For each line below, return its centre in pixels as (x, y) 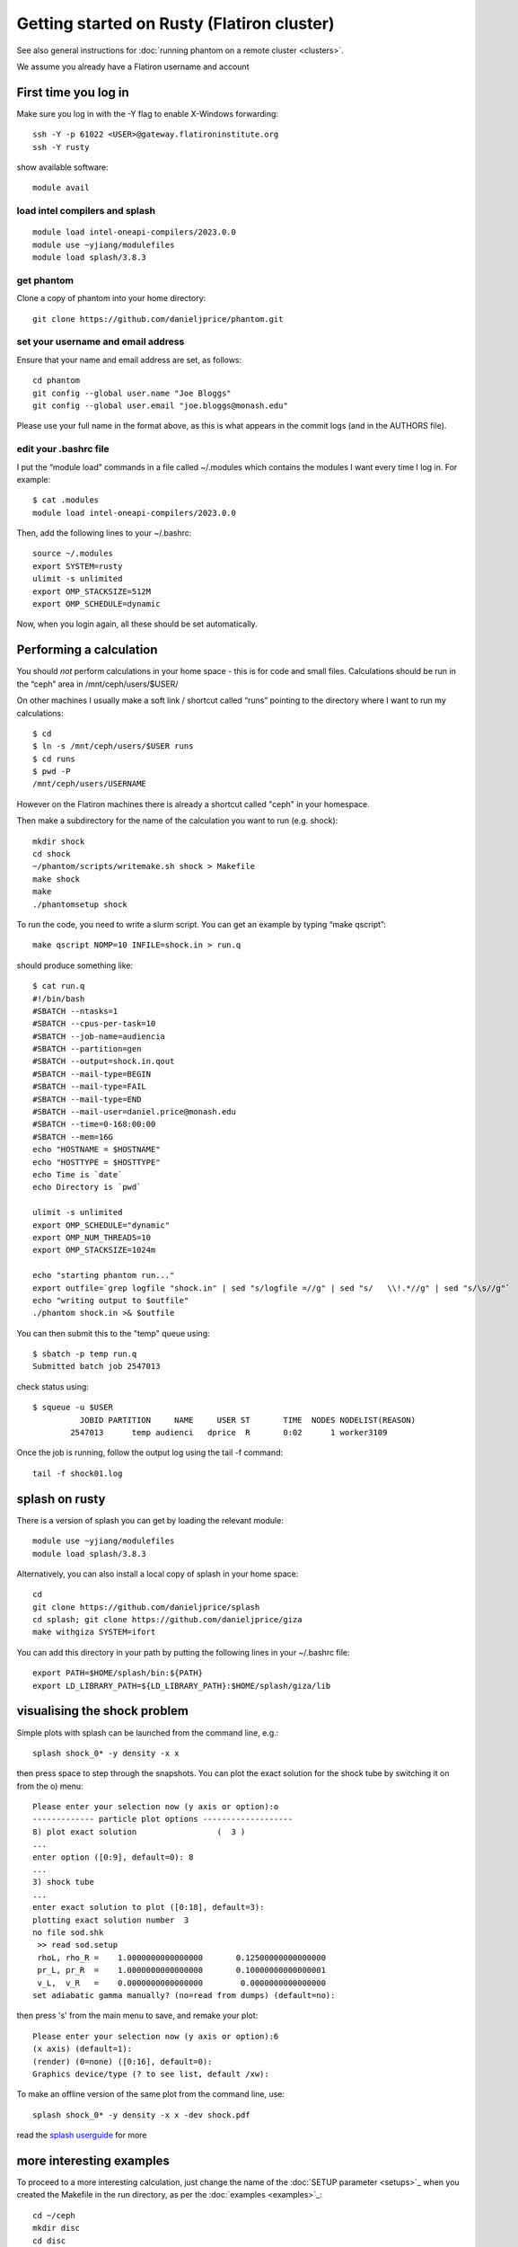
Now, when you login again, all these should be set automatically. (137, 624)
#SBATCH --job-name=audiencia (99, 1036)
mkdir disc (57, 2228)
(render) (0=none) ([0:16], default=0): (123, 2061)
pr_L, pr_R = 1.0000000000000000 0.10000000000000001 (182, 1970)
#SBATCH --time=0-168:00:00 (94, 1124)
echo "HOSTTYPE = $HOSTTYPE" (97, 1162)
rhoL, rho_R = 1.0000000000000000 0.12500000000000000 (182, 1958)
